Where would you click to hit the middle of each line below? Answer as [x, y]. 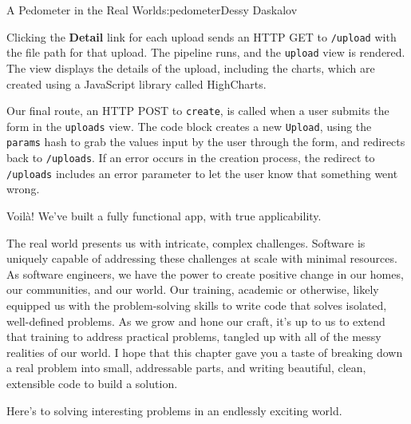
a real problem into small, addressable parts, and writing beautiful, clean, [186, 368]
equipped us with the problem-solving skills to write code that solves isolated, [197, 305]
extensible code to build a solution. [92, 383]
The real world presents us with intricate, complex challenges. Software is [186, 242]
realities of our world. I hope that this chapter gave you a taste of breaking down [205, 352]
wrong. [23, 189]
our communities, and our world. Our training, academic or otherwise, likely [193, 289]
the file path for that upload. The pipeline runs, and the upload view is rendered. [206, 52]
